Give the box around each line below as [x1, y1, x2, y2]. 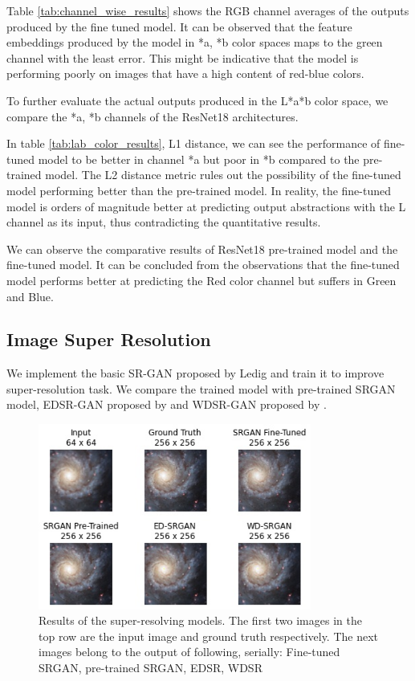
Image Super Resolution [6, 327, 211, 352]
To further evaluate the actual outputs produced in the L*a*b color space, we [6, 92, 389, 108]
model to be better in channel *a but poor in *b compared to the [38, 150, 360, 167]
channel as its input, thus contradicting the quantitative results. [6, 214, 321, 230]
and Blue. [6, 287, 54, 304]
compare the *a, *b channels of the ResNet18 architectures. [6, 108, 299, 124]
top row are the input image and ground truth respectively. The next [39, 627, 379, 644]
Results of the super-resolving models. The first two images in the [39, 612, 362, 629]
